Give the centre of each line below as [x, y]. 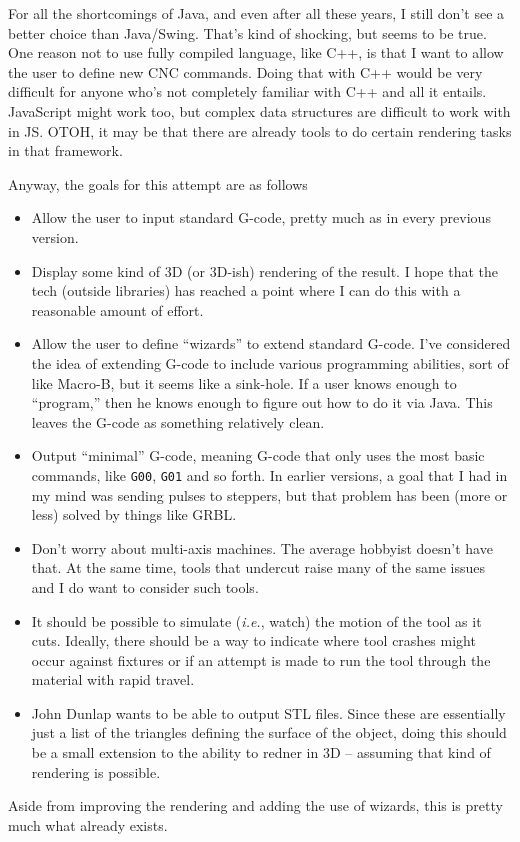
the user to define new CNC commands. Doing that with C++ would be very [245, 71]
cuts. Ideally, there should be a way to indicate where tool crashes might [253, 640]
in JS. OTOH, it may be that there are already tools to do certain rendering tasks [260, 130]
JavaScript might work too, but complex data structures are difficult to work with [259, 110]
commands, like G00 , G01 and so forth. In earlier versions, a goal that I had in [269, 474]
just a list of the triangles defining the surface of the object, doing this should [269, 732]
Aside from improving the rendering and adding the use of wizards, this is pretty [255, 805]
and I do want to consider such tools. [145, 586]
